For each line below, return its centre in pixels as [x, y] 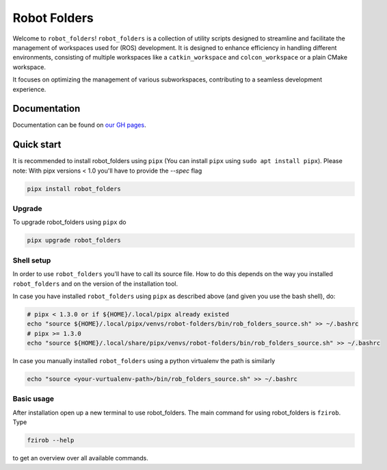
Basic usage [34, 399]
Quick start [37, 145]
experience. [29, 89]
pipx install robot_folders [74, 189]
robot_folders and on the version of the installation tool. [95, 284]
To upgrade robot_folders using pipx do [69, 222]
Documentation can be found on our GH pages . [79, 125]
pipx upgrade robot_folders [74, 240]
